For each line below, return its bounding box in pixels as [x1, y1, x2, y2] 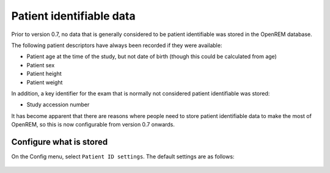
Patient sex [26, 61, 55, 68]
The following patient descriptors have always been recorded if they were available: [11, 42, 222, 49]
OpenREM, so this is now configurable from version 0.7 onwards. [11, 121, 175, 128]
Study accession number [26, 101, 90, 108]
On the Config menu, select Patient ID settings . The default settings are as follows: [11, 153, 235, 160]
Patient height [26, 70, 62, 78]
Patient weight [26, 78, 63, 86]
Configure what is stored [11, 136, 108, 147]
